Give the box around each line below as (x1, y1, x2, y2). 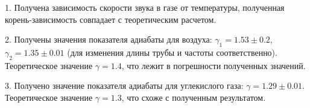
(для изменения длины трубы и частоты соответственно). (67, 46, 277, 58)
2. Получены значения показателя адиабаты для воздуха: (5, 33, 212, 46)
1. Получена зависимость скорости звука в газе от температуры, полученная (5, 1, 285, 13)
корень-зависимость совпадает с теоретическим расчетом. (5, 13, 217, 25)
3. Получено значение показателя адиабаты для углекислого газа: (5, 79, 244, 92)
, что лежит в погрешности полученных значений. (121, 59, 306, 71)
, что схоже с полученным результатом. (121, 91, 266, 103)
